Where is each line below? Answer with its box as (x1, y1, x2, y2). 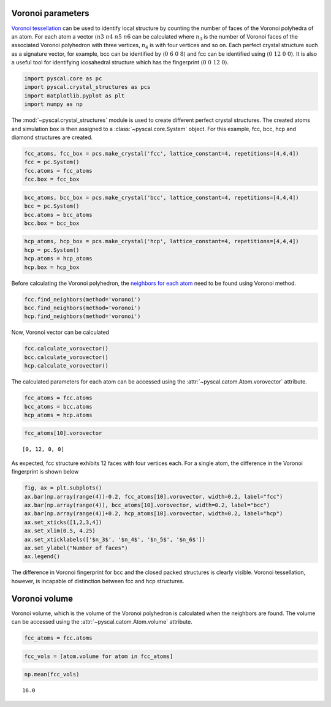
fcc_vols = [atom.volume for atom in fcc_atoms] (24, 652, 173, 660)
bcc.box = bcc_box (24, 219, 80, 227)
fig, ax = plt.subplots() (24, 485, 102, 491)
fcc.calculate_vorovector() (24, 345, 108, 352)
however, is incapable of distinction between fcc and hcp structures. (11, 577, 185, 584)
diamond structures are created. (11, 134, 93, 141)
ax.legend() (24, 553, 61, 560)
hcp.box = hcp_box (24, 263, 80, 271)
